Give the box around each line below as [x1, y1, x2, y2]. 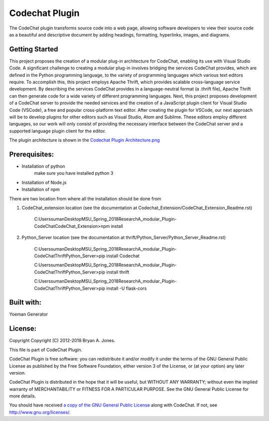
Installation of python [21, 163, 65, 169]
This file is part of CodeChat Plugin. [9, 347, 83, 353]
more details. [9, 393, 36, 399]
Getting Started [9, 45, 58, 53]
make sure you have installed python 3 [34, 170, 114, 176]
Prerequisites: [9, 150, 54, 158]
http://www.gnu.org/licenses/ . [9, 409, 71, 415]
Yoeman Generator [9, 311, 48, 317]
